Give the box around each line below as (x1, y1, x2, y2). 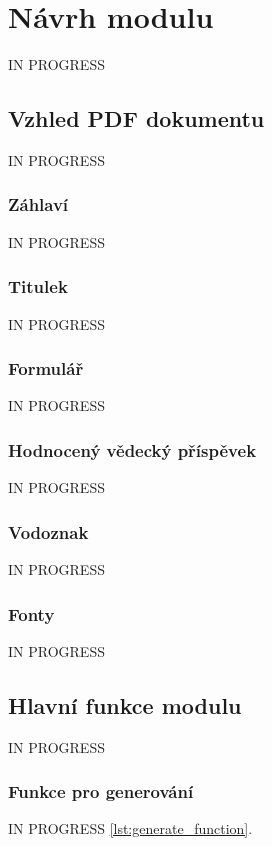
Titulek (8, 274, 68, 299)
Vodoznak (8, 519, 89, 544)
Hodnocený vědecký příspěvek (8, 437, 257, 462)
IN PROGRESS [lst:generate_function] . (8, 818, 253, 839)
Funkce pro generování (8, 779, 194, 804)
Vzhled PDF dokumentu (8, 103, 265, 134)
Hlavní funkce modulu (8, 689, 242, 720)
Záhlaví (8, 192, 69, 217)
